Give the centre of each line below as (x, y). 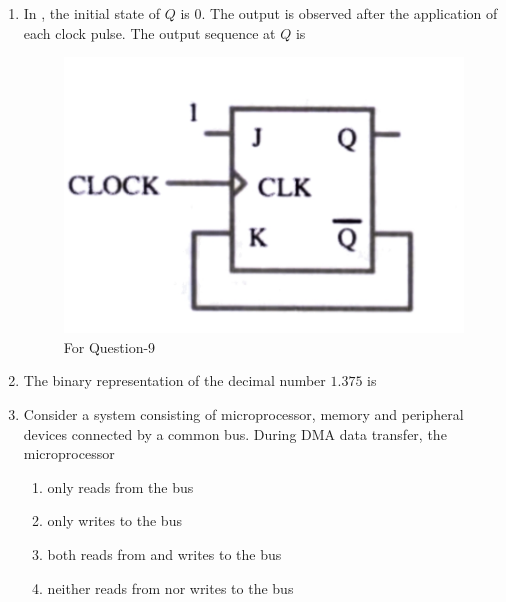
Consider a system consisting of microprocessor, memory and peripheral (243, 413)
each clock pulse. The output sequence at (149, 32)
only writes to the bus (114, 520)
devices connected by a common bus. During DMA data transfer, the (235, 433)
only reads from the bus (120, 486)
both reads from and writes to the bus (164, 553)
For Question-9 (109, 346)
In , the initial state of (91, 13)
